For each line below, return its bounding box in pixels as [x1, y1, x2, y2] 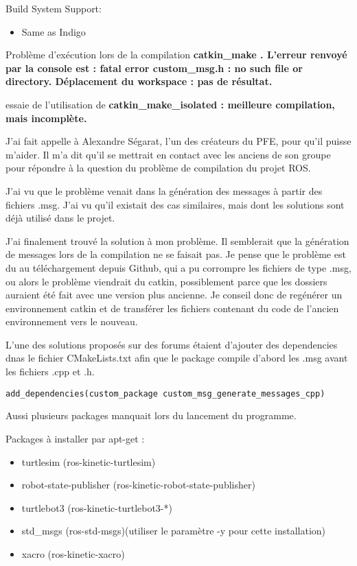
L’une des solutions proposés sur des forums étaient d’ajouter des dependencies [5, 337, 338, 351]
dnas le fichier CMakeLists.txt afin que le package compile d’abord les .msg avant [5, 351, 348, 365]
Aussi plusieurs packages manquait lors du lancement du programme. [5, 408, 297, 423]
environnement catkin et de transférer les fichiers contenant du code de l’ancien [5, 300, 339, 315]
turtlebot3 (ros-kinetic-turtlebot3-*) [21, 500, 172, 515]
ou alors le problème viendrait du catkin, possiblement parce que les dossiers [5, 274, 327, 288]
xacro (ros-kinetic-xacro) [21, 546, 125, 561]
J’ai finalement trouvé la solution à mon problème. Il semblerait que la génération [5, 233, 349, 248]
